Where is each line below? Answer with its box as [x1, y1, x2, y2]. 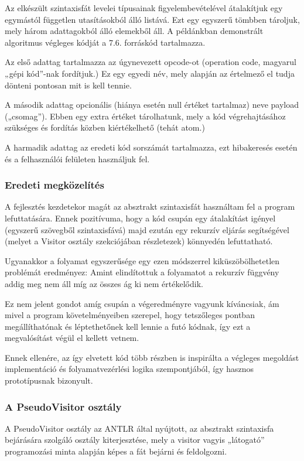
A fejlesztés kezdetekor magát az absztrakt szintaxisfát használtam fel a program [5, 200, 295, 213]
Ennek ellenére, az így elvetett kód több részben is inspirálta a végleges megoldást [5, 351, 299, 363]
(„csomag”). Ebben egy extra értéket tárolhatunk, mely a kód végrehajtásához [5, 110, 286, 122]
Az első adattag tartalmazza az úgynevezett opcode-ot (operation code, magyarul [5, 56, 296, 68]
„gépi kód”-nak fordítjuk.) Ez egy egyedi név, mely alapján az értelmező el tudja [5, 67, 295, 79]
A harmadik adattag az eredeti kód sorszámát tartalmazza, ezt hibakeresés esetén [5, 141, 298, 153]
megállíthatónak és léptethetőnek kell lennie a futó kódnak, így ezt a [5, 320, 251, 332]
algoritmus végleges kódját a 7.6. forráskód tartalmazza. [5, 36, 206, 48]
